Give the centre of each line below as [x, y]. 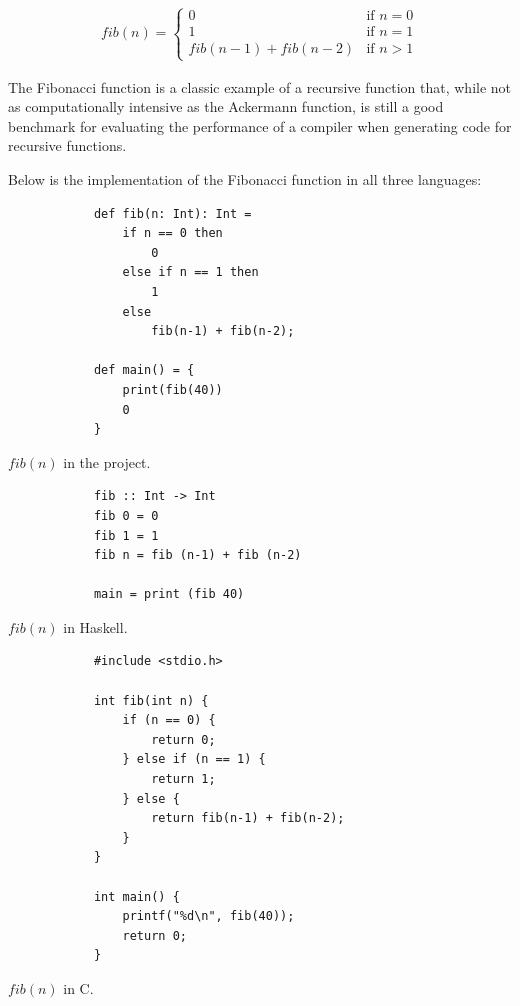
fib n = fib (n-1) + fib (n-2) [197, 555]
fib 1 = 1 [126, 535]
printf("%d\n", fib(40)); [208, 916]
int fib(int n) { [151, 700]
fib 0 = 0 [126, 515]
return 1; [183, 779]
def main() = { [144, 370]
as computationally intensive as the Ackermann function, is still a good [226, 106]
